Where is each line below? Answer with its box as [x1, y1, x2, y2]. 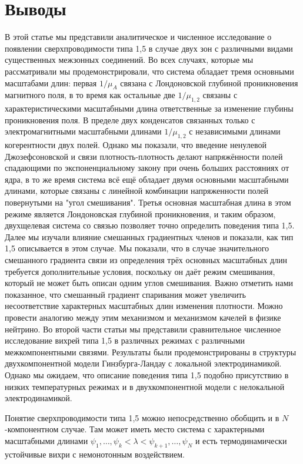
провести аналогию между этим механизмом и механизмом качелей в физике [5, 311, 281, 323]
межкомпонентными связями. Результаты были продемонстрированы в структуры [5, 345, 297, 358]
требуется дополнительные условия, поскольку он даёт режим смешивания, [5, 265, 275, 277]
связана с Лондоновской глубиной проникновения [120, 76, 298, 89]
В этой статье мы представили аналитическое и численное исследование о [5, 31, 272, 43]
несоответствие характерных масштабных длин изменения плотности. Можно [5, 300, 283, 312]
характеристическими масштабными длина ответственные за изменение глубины [5, 102, 294, 115]
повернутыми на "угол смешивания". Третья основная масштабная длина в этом [5, 196, 291, 209]
